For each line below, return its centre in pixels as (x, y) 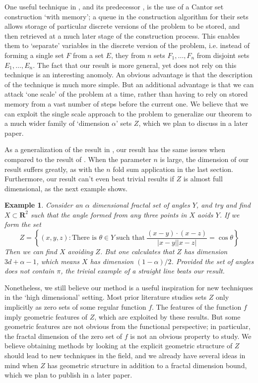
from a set (88, 55)
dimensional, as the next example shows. (66, 188)
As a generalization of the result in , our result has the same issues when (115, 149)
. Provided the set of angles (213, 261)
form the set (23, 224)
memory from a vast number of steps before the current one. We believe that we (127, 103)
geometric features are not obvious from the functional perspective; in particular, (128, 326)
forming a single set (34, 55)
